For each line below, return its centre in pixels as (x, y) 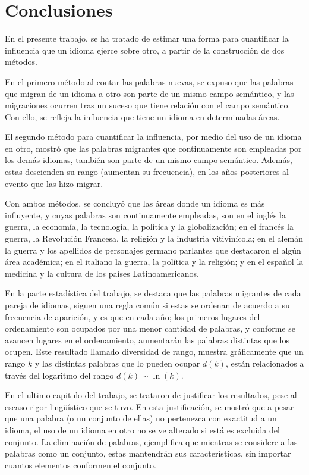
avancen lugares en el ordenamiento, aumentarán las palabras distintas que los (147, 340)
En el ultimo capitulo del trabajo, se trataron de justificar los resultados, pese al (151, 395)
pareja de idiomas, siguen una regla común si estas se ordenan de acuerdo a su (147, 305)
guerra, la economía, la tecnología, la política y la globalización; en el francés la (149, 226)
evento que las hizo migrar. (54, 183)
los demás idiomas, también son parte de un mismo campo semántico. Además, (149, 160)
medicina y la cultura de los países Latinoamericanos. (102, 273)
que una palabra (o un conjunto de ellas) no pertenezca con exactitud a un (141, 418)
